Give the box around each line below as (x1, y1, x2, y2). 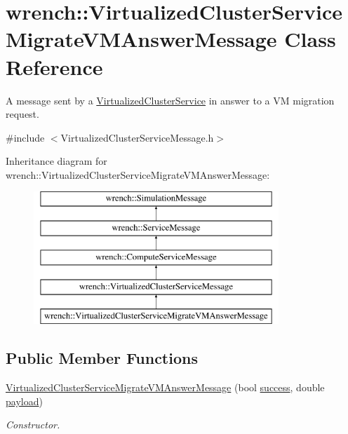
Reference (6, 52, 103, 81)
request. (6, 107, 39, 121)
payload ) (6, 393, 43, 408)
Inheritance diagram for (6, 154, 107, 168)
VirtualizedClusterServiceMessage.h (60, 130, 214, 144)
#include (6, 130, 45, 144)
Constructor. (6, 417, 60, 432)
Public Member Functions (6, 347, 198, 369)
